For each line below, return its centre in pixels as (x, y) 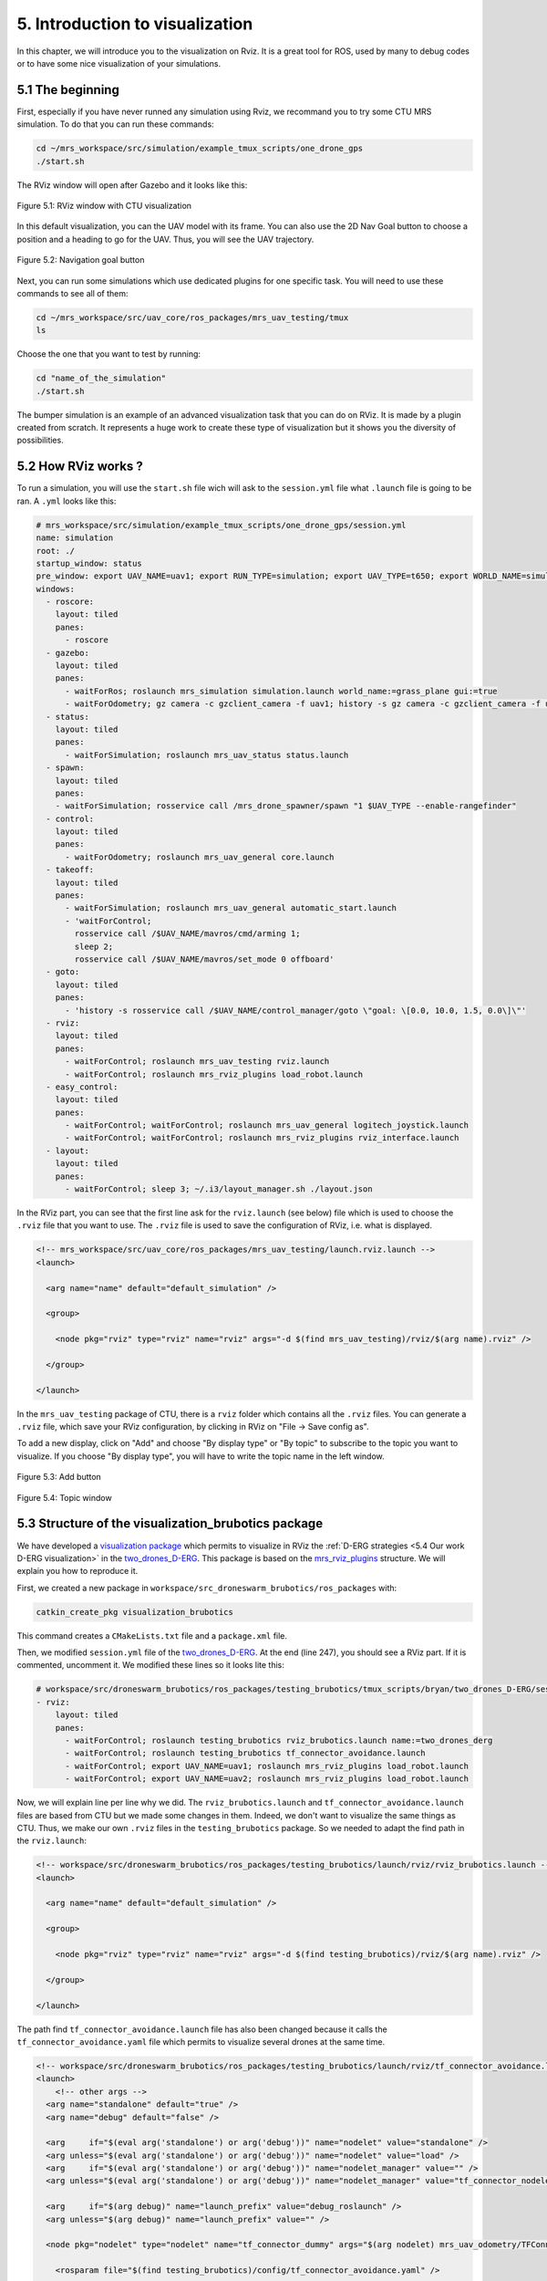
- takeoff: (70, 870)
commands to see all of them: (72, 293)
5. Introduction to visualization (135, 24)
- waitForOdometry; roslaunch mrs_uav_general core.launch (200, 857)
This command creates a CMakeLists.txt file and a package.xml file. (152, 1635)
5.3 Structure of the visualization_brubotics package (170, 1524)
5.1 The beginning (68, 90)
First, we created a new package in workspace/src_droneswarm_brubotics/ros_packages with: (207, 1588)
